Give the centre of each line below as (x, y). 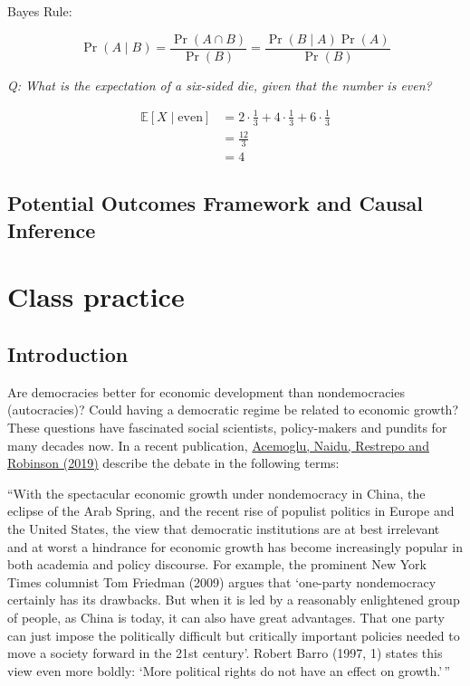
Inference (52, 229)
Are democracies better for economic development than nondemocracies (206, 391)
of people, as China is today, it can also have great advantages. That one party (226, 617)
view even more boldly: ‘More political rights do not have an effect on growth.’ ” (229, 670)
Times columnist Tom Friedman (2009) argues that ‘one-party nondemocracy (222, 581)
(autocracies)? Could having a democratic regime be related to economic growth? (233, 410)
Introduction (68, 353)
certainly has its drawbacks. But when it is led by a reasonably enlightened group (234, 600)
